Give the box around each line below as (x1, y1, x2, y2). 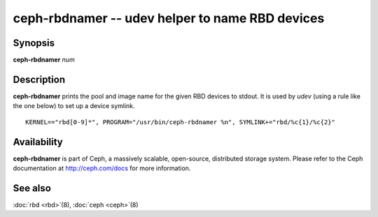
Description (13, 73, 66, 85)
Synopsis (13, 37, 55, 49)
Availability (13, 136, 63, 148)
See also (13, 182, 52, 194)
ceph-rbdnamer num (13, 56, 75, 64)
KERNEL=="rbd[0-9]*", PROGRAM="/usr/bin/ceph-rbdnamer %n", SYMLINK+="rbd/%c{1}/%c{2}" (25, 118, 336, 126)
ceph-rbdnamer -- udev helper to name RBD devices (13, 10, 325, 26)
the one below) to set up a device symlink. (13, 102, 136, 110)
